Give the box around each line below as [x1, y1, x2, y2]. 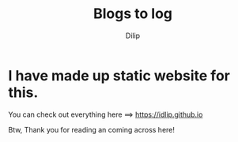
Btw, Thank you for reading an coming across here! [8, 125, 176, 134]
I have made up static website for [8, 66, 231, 84]
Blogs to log [93, 5, 172, 23]
